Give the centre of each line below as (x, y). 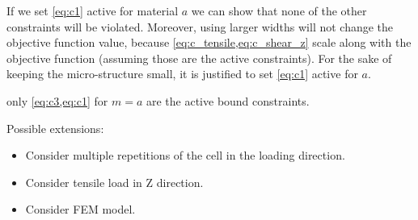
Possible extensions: (55, 128)
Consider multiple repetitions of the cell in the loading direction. (185, 155)
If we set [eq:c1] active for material (93, 10)
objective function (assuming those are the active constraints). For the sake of (199, 58)
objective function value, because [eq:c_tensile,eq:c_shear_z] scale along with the (209, 42)
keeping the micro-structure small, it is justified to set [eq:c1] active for (182, 74)
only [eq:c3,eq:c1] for (57, 100)
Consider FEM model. (80, 209)
